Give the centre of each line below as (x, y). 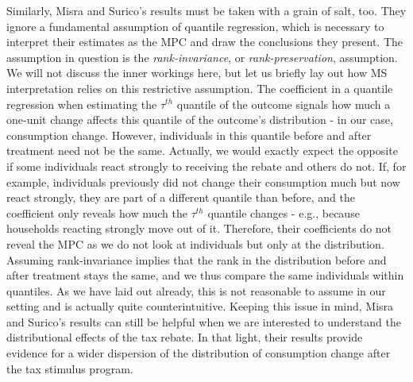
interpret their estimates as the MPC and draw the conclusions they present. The (205, 42)
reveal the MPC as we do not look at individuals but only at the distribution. (195, 243)
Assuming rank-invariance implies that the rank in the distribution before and (197, 259)
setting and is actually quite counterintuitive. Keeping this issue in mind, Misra (200, 306)
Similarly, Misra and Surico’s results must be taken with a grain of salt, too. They (206, 10)
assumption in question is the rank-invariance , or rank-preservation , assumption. (202, 57)
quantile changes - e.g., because (284, 212)
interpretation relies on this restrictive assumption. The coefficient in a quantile (200, 88)
